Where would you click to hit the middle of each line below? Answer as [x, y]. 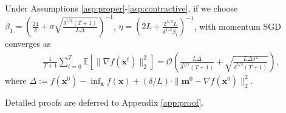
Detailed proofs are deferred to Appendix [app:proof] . [104, 102]
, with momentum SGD [238, 26]
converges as [28, 43]
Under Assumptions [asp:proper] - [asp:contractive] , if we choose [121, 8]
